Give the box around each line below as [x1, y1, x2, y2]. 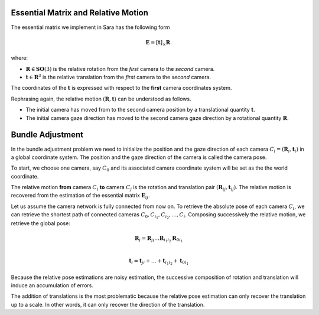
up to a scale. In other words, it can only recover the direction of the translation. [11, 301, 205, 308]
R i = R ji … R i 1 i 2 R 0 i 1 [135, 235, 183, 243]
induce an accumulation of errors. [11, 281, 94, 289]
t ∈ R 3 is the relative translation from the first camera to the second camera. [25, 73, 211, 81]
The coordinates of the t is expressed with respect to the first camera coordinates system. [11, 85, 232, 92]
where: [11, 54, 28, 61]
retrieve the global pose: [11, 220, 70, 227]
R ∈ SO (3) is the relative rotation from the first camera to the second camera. [25, 65, 215, 72]
